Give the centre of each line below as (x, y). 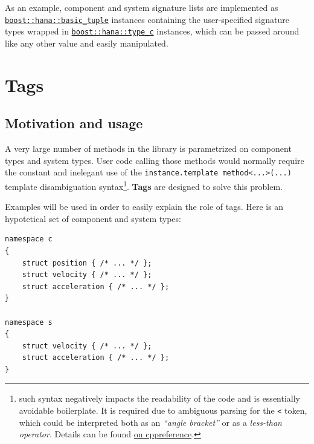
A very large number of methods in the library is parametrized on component (148, 149)
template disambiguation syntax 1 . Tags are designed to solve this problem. (144, 185)
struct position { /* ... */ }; (87, 263)
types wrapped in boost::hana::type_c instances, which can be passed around (152, 31)
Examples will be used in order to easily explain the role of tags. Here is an (144, 207)
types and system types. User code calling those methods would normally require (155, 160)
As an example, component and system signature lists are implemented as (142, 7)
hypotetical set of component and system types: (93, 218)
